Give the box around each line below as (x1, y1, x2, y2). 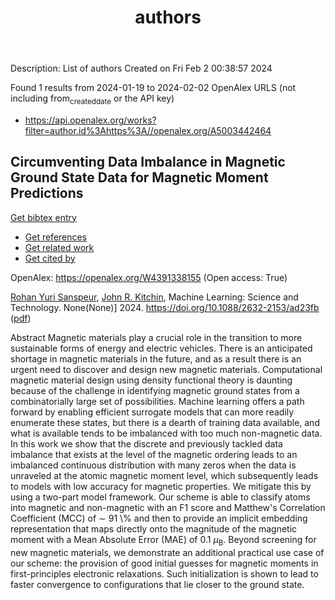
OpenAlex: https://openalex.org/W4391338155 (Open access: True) (10, 271, 288, 283)
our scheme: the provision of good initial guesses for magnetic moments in (10, 557, 319, 569)
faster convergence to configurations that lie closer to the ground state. (10, 578, 305, 590)
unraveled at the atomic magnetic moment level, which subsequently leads (10, 469, 319, 481)
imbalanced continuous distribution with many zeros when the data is (10, 459, 297, 471)
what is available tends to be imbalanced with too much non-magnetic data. (10, 427, 323, 439)
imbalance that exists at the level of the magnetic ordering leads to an (10, 448, 298, 460)
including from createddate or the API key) (10, 92, 175, 106)
